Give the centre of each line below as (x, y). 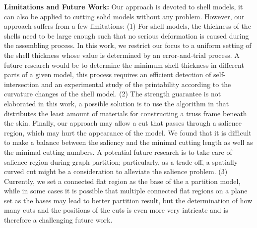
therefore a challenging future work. (58, 220)
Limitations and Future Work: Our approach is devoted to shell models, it (124, 6)
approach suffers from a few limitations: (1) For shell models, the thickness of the (128, 26)
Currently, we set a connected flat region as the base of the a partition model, (122, 181)
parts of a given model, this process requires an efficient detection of (108, 74)
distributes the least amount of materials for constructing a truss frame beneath (126, 113)
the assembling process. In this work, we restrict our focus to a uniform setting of (128, 45)
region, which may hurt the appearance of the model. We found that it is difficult (128, 132)
